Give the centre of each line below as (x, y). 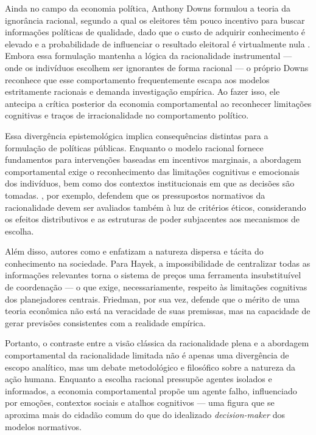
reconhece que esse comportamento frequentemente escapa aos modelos (137, 79)
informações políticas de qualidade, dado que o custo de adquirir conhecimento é (155, 32)
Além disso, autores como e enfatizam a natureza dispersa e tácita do (134, 251)
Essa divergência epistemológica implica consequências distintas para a (137, 135)
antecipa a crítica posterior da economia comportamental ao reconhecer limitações (158, 103)
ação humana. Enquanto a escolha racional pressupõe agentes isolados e (139, 379)
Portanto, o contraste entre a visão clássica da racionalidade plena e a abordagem (157, 343)
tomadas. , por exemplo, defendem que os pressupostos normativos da (135, 195)
